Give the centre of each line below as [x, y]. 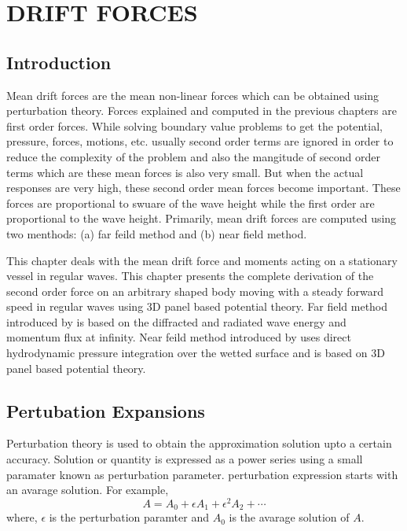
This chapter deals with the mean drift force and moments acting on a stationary [202, 260]
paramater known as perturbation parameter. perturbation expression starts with [202, 474]
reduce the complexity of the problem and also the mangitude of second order [193, 156]
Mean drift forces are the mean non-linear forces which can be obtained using [193, 95]
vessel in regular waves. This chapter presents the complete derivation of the [190, 276]
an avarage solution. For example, [88, 490]
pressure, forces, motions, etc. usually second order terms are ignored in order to [200, 141]
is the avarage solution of [289, 517]
